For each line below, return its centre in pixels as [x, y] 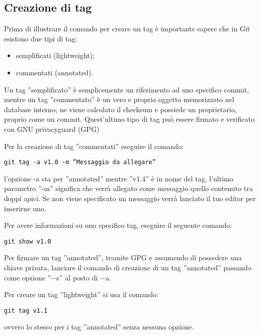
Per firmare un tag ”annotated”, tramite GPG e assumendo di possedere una [123, 257]
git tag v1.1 [26, 310]
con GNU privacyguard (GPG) [52, 129]
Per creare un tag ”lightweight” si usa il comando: [81, 294]
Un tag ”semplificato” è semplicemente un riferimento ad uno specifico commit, [127, 89]
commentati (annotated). [55, 72]
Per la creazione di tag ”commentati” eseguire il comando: [94, 146]
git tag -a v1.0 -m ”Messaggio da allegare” [80, 162]
